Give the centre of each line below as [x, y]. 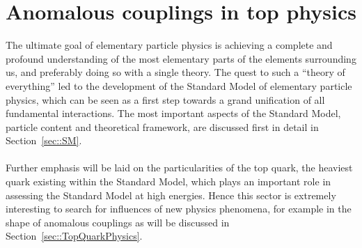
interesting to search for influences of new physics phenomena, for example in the [179, 209]
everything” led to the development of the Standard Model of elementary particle [179, 85]
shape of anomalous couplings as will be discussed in [118, 222]
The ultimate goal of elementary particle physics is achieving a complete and [169, 45]
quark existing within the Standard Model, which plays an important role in [168, 181]
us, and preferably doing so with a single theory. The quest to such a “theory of [175, 72]
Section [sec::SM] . [44, 140]
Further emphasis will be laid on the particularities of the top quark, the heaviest [179, 168]
